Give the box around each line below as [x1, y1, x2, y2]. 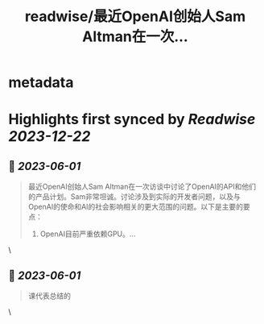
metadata [8, 73, 74, 92]
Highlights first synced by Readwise [8, 110, 256, 129]
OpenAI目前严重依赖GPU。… [39, 229, 136, 239]
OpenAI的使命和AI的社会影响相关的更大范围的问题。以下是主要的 [27, 202, 244, 212]
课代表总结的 [27, 291, 71, 301]
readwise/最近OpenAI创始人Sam [24, 7, 246, 26]
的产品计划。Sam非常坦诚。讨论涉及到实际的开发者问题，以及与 [27, 192, 241, 201]
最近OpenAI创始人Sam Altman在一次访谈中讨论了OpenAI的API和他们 [27, 182, 256, 192]
